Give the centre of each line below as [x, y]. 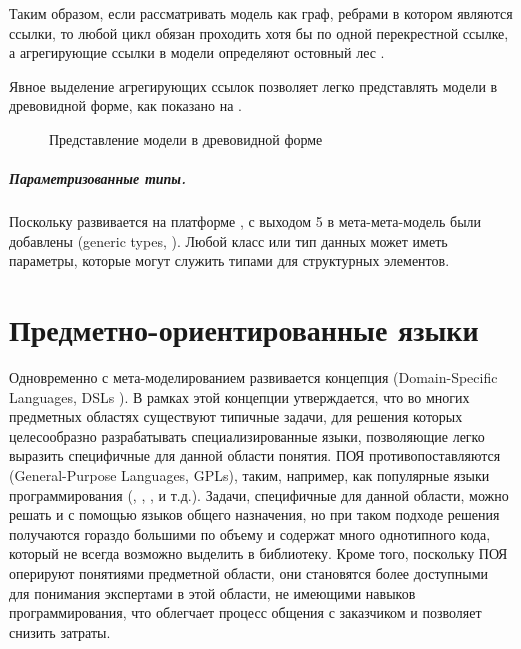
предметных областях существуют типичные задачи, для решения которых [236, 416]
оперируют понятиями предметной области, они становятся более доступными [249, 572]
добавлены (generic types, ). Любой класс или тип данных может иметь [228, 240]
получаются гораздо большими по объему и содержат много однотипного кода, [250, 533]
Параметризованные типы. [98, 178]
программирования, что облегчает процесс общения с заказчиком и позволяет [245, 612]
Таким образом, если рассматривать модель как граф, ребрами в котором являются [261, 13]
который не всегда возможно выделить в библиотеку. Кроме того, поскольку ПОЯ [258, 553]
